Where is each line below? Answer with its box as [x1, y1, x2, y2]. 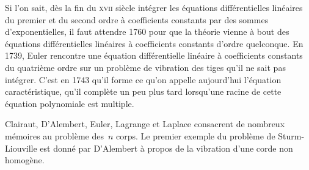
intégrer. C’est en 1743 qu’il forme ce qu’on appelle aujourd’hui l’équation [5, 73, 282, 86]
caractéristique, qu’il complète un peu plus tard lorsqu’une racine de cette [5, 85, 282, 98]
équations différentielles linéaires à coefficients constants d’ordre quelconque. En [5, 37, 304, 50]
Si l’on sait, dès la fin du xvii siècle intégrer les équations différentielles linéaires [5, 1, 303, 13]
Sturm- [278, 129, 305, 142]
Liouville [5, 141, 37, 154]
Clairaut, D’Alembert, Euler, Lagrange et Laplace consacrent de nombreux [5, 117, 285, 130]
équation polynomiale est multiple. [5, 97, 134, 109]
